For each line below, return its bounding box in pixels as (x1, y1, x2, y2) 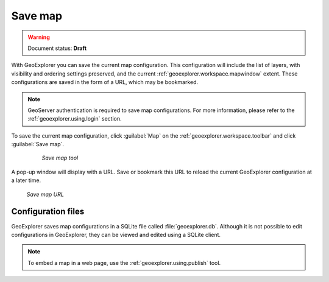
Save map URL (26, 191, 64, 198)
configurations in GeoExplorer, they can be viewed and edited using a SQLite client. (11, 231, 221, 238)
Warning (27, 33, 50, 41)
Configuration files (11, 206, 85, 217)
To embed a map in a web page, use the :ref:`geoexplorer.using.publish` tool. (27, 259, 221, 266)
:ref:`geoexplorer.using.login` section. (27, 115, 122, 122)
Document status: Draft (27, 44, 87, 52)
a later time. (11, 177, 41, 184)
